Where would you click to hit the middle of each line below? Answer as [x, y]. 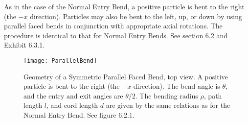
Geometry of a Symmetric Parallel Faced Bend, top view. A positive [126, 76]
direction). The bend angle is [177, 86]
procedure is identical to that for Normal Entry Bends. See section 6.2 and [116, 35]
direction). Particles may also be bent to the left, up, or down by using [136, 16]
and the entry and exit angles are [73, 95]
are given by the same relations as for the [168, 105]
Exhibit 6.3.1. [24, 45]
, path [213, 95]
